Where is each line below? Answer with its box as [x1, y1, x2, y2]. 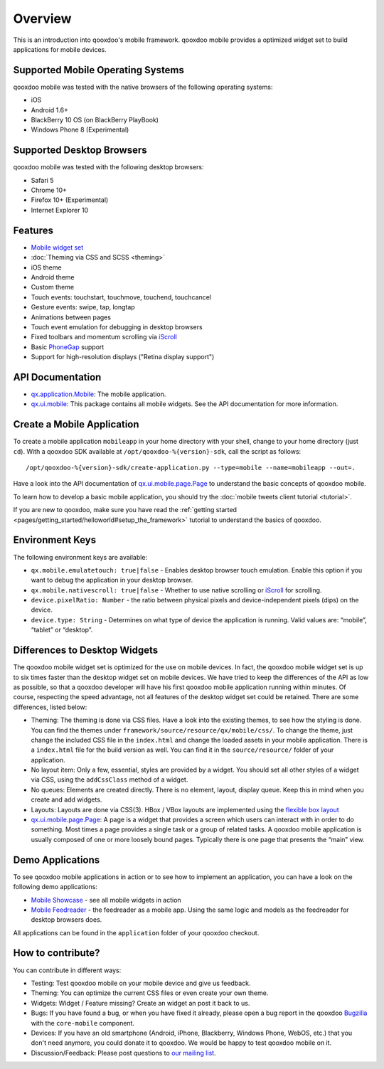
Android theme [31, 272, 75, 281]
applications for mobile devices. [13, 45, 107, 53]
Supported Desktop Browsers [13, 144, 147, 156]
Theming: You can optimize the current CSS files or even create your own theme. [31, 989, 269, 997]
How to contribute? [13, 947, 100, 959]
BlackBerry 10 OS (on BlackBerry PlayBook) [31, 116, 159, 124]
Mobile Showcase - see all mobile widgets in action [31, 895, 181, 904]
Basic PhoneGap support [31, 342, 105, 351]
